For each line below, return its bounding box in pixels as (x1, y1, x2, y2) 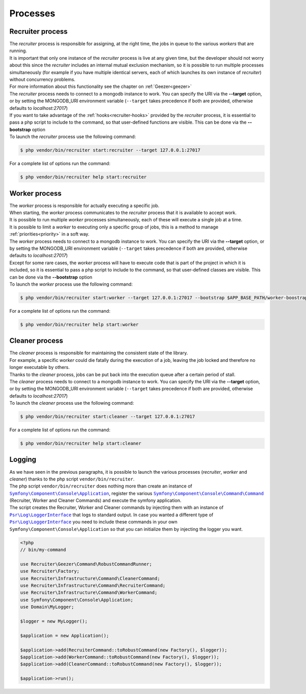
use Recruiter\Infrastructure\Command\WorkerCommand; (20, 590, 158, 595)
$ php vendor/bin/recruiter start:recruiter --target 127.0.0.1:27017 (20, 147, 201, 153)
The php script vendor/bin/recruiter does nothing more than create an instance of (9, 483, 192, 489)
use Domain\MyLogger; (20, 604, 74, 610)
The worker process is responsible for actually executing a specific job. (9, 202, 160, 209)
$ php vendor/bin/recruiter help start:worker (20, 321, 139, 327)
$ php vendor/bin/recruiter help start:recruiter (20, 174, 147, 180)
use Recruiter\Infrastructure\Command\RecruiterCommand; (20, 583, 166, 588)
